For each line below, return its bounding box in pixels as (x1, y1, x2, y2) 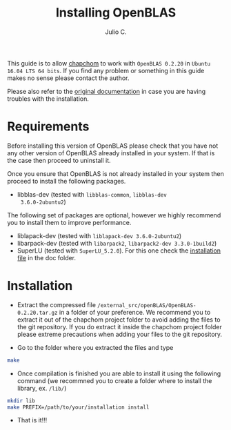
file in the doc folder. (17, 253, 77, 262)
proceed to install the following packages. (7, 177, 126, 185)
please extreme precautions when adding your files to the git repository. (17, 330, 223, 338)
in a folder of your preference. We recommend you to (59, 308, 211, 316)
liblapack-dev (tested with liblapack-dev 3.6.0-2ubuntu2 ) (17, 231, 182, 240)
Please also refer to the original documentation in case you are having (7, 87, 206, 95)
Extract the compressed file (17, 300, 97, 309)
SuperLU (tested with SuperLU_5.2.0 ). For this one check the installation (17, 246, 221, 255)
